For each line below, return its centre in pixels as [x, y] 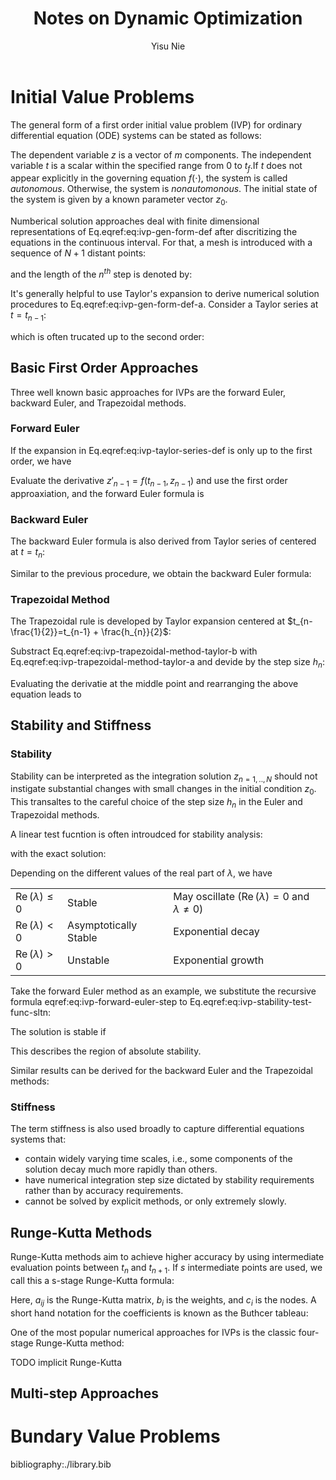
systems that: [38, 1139]
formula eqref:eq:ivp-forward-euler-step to [99, 1001]
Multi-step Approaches [84, 1393]
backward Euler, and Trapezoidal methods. [98, 403]
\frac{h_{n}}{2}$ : [136, 632]
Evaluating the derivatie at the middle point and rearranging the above [154, 683]
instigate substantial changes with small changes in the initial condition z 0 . [163, 790]
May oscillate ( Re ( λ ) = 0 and [241, 896]
